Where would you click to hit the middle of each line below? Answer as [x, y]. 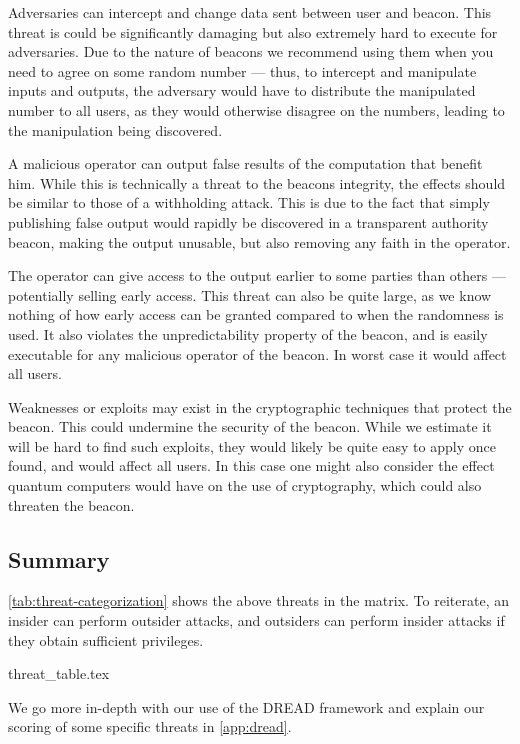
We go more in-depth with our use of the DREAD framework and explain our [246, 706]
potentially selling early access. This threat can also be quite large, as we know [250, 294]
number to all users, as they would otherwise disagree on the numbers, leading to [256, 109]
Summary [59, 558]
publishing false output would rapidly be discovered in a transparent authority [248, 221]
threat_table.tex [59, 673]
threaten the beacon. [71, 504]
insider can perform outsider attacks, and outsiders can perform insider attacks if [256, 620]
